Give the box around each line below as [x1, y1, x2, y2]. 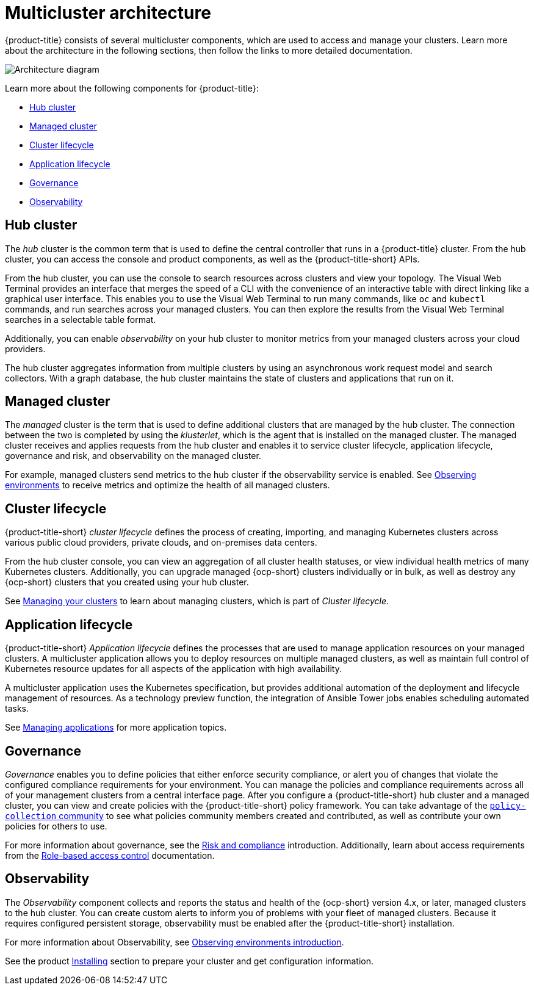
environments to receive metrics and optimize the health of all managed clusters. [5, 480, 330, 491]
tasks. [5, 703, 29, 714]
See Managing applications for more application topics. [5, 722, 227, 733]
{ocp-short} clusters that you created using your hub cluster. [5, 577, 249, 588]
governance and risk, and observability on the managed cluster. [5, 450, 261, 461]
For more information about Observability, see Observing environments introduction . [5, 936, 344, 947]
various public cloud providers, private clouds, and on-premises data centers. [5, 537, 317, 548]
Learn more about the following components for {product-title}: [5, 82, 259, 93]
